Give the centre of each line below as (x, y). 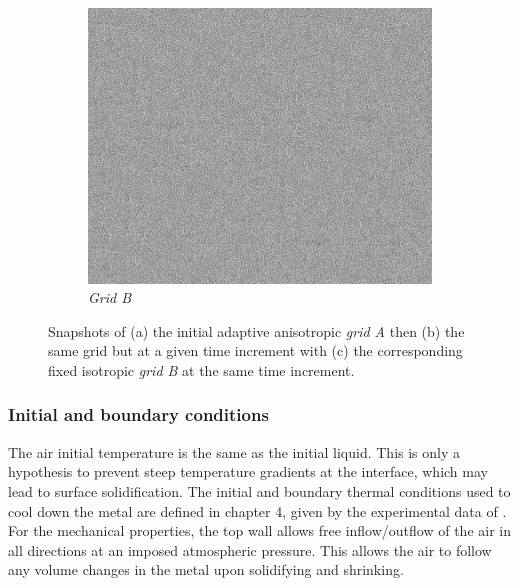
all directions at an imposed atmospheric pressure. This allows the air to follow (250, 549)
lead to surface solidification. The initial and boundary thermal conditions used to (259, 490)
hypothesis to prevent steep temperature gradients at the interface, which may (248, 471)
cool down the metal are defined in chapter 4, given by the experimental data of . (257, 510)
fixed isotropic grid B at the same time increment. (201, 369)
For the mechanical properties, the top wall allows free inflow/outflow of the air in (259, 530)
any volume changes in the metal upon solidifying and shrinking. (206, 569)
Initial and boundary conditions (138, 414)
